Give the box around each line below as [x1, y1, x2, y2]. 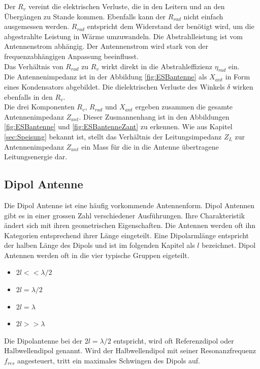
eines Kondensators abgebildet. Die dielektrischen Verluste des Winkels [4, 81, 225, 92]
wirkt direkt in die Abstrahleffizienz [101, 61, 213, 71]
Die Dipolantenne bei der [4, 335, 83, 346]
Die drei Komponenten [4, 101, 75, 112]
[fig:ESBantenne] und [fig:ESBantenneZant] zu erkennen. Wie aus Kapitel [4, 121, 233, 132]
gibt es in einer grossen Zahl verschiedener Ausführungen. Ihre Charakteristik [4, 210, 245, 220]
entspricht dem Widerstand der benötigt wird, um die [87, 21, 254, 32]
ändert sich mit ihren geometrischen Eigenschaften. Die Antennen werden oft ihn [4, 220, 256, 231]
